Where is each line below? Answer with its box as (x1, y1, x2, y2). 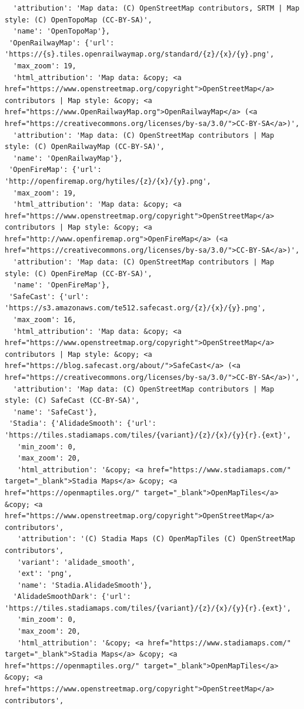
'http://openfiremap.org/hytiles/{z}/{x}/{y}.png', (5, 177, 211, 185)
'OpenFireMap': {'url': (9, 165, 102, 174)
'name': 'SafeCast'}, (13, 407, 98, 416)
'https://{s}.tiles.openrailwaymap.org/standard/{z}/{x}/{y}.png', (5, 50, 275, 59)
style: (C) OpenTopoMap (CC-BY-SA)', (5, 15, 152, 24)
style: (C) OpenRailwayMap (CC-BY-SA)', (5, 143, 165, 151)
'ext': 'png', (17, 569, 72, 578)
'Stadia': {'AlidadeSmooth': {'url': (9, 419, 156, 428)
